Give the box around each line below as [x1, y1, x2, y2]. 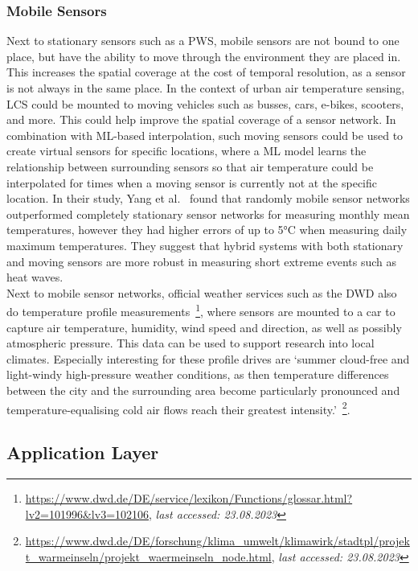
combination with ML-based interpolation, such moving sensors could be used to [6, 126, 404, 143]
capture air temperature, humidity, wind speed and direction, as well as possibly [6, 318, 402, 335]
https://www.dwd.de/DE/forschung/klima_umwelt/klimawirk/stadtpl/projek [25, 532, 410, 549]
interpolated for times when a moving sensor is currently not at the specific [6, 174, 378, 191]
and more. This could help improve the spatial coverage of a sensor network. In [6, 111, 396, 128]
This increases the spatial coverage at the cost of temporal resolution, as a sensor [6, 64, 406, 80]
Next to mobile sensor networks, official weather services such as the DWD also [6, 284, 397, 301]
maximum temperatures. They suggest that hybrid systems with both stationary [6, 236, 404, 253]
